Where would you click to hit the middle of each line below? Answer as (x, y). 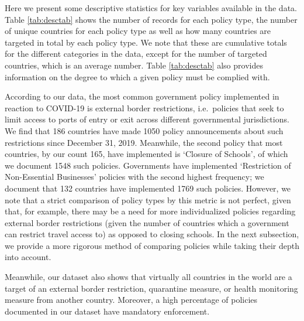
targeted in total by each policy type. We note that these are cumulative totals (146, 42)
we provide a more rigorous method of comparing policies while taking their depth (152, 245)
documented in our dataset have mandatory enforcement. (107, 311)
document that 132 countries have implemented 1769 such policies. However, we (148, 188)
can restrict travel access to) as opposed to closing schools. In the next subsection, (152, 234)
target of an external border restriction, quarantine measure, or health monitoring (151, 288)
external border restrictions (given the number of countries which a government (147, 222)
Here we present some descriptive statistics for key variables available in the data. (151, 8)
